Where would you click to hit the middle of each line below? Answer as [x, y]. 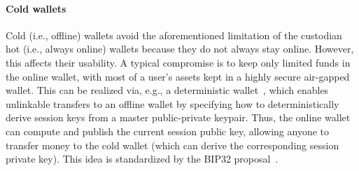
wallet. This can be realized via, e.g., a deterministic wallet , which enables [167, 90]
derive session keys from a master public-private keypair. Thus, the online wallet [178, 117]
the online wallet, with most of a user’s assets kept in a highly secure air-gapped [178, 76]
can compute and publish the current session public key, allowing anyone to [168, 131]
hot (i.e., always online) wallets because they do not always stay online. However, [180, 49]
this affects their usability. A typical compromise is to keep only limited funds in [178, 62]
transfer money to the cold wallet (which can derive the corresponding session [173, 145]
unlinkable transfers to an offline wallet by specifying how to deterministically [173, 103]
